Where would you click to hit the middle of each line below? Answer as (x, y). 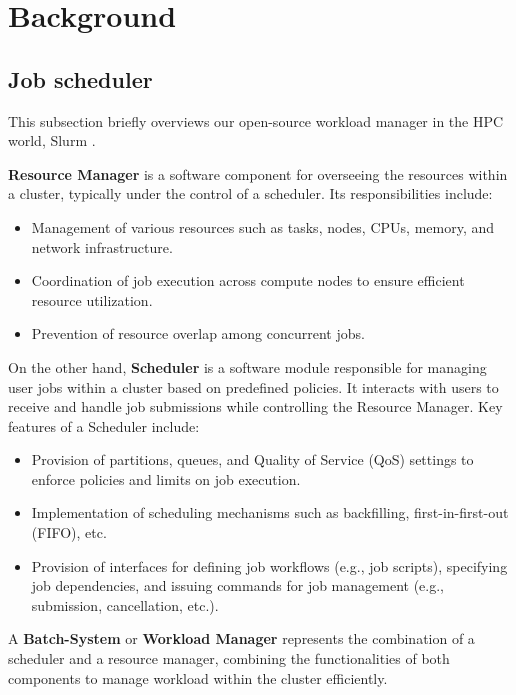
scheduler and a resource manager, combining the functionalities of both (229, 658)
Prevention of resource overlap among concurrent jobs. (198, 333)
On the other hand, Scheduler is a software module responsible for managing (247, 366)
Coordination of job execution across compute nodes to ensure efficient (248, 280)
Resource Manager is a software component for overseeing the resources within (258, 173)
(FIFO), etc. (69, 532)
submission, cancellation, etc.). (125, 604)
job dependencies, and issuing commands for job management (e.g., (237, 585)
